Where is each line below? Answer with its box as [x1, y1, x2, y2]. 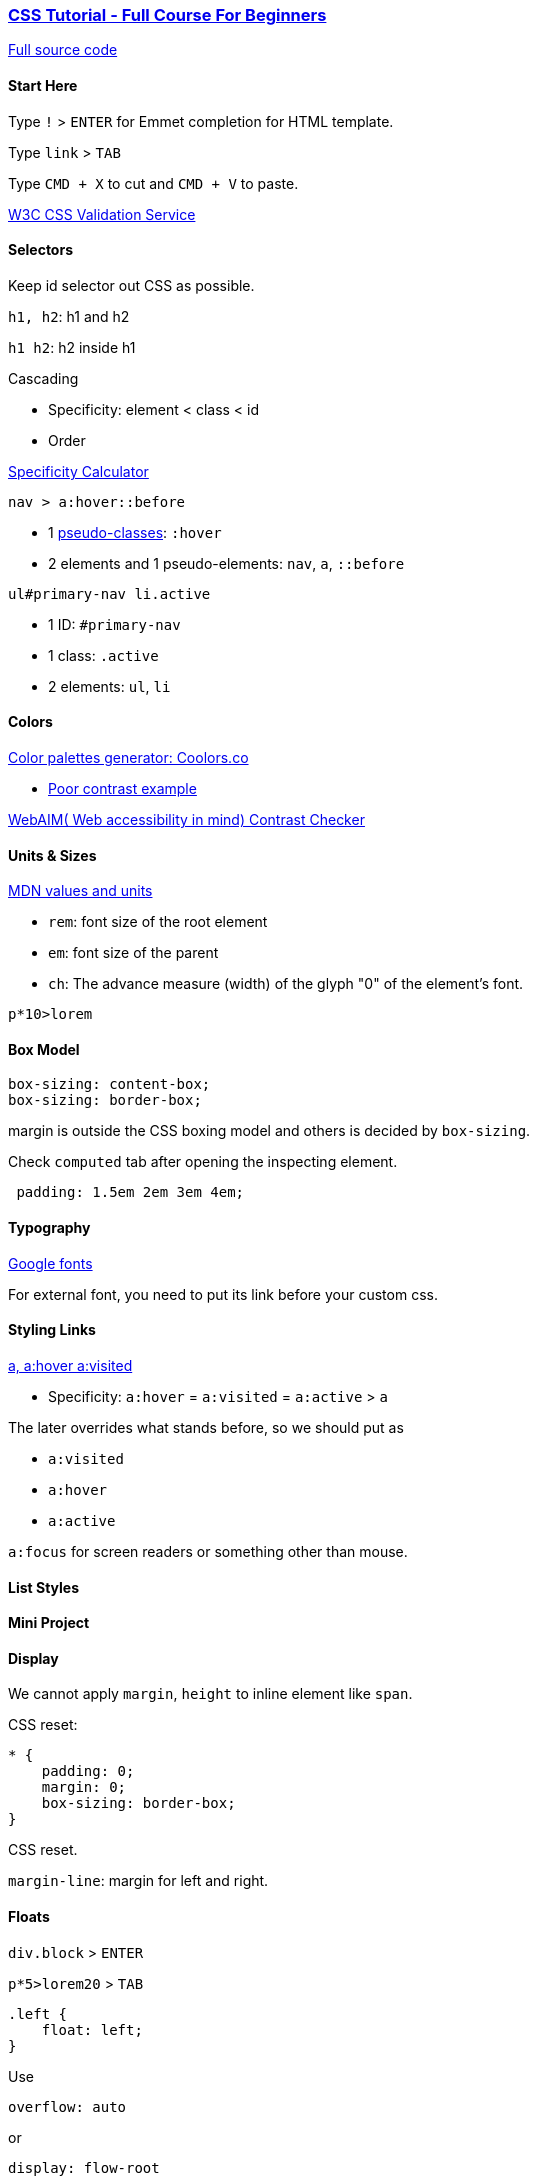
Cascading [8, 369, 79, 387]
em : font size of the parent [48, 944, 219, 962]
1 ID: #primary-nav [48, 615, 181, 633]
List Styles [8, 1578, 80, 1596]
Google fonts [8, 1254, 93, 1272]
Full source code [8, 41, 118, 59]
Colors [8, 713, 53, 731]
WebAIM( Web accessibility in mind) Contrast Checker [8, 811, 365, 829]
